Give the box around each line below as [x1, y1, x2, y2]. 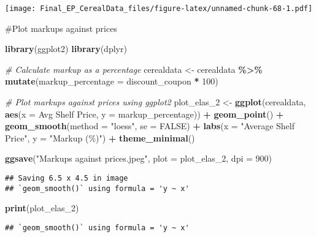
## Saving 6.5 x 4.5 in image [5, 174, 128, 182]
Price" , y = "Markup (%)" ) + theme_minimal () [5, 131, 195, 144]
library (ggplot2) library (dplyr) [5, 42, 127, 55]
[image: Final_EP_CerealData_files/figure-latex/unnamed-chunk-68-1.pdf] [5, 4, 313, 13]
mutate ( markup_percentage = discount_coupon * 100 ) [5, 75, 218, 88]
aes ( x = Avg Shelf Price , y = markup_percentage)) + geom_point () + [5, 107, 284, 120]
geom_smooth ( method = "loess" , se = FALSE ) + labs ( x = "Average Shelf [5, 119, 295, 132]
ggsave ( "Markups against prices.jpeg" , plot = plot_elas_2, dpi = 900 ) [5, 152, 272, 165]
